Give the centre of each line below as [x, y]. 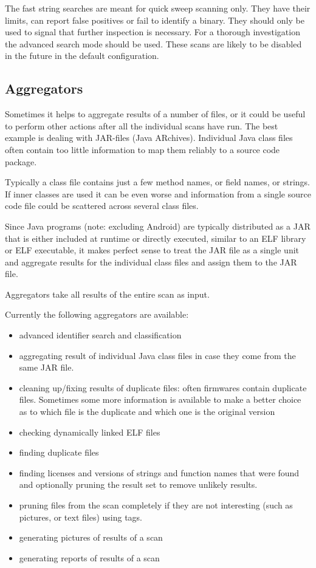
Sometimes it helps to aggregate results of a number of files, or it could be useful [155, 114]
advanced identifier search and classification [100, 335]
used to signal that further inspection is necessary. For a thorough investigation [153, 32]
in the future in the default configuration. [82, 56]
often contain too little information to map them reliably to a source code [143, 149]
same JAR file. [46, 367]
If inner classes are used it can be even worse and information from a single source [158, 193]
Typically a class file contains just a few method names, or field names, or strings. [157, 182]
